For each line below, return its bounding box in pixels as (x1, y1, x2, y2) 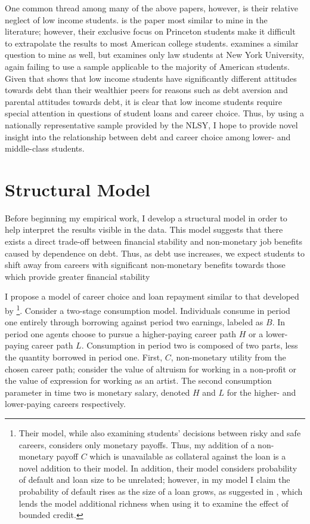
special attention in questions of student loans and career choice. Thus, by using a (5, 107, 304, 119)
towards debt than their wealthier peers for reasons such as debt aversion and (5, 84, 288, 96)
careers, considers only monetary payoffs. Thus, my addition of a (18, 438, 255, 451)
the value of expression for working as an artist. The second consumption (5, 374, 272, 387)
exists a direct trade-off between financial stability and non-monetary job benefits (5, 235, 302, 248)
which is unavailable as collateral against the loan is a (89, 450, 286, 463)
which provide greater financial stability (5, 270, 150, 282)
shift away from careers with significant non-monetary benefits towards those (5, 258, 286, 271)
